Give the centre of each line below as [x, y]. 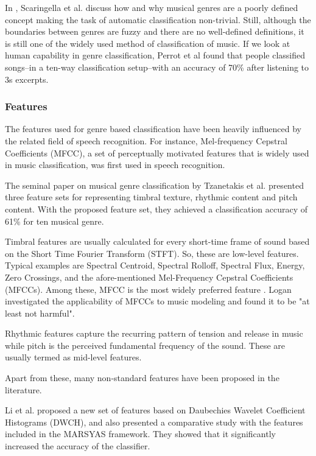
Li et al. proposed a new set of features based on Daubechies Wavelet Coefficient [155, 410]
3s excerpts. [27, 79]
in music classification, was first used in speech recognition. [115, 165]
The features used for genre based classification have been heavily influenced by [153, 129]
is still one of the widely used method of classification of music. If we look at [148, 43]
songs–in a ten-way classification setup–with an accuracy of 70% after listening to [157, 67]
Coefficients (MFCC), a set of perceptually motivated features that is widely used [157, 153]
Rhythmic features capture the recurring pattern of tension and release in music [154, 333]
